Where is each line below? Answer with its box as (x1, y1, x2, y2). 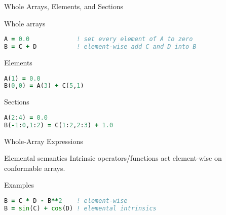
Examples (4, 180, 34, 190)
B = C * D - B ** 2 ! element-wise (4, 197, 128, 204)
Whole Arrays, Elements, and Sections (4, 1, 124, 11)
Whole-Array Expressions (4, 135, 83, 146)
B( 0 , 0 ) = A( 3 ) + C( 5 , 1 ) (4, 82, 84, 90)
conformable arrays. (4, 162, 65, 173)
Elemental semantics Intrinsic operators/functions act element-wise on (4, 153, 222, 163)
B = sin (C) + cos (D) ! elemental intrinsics (4, 204, 157, 212)
